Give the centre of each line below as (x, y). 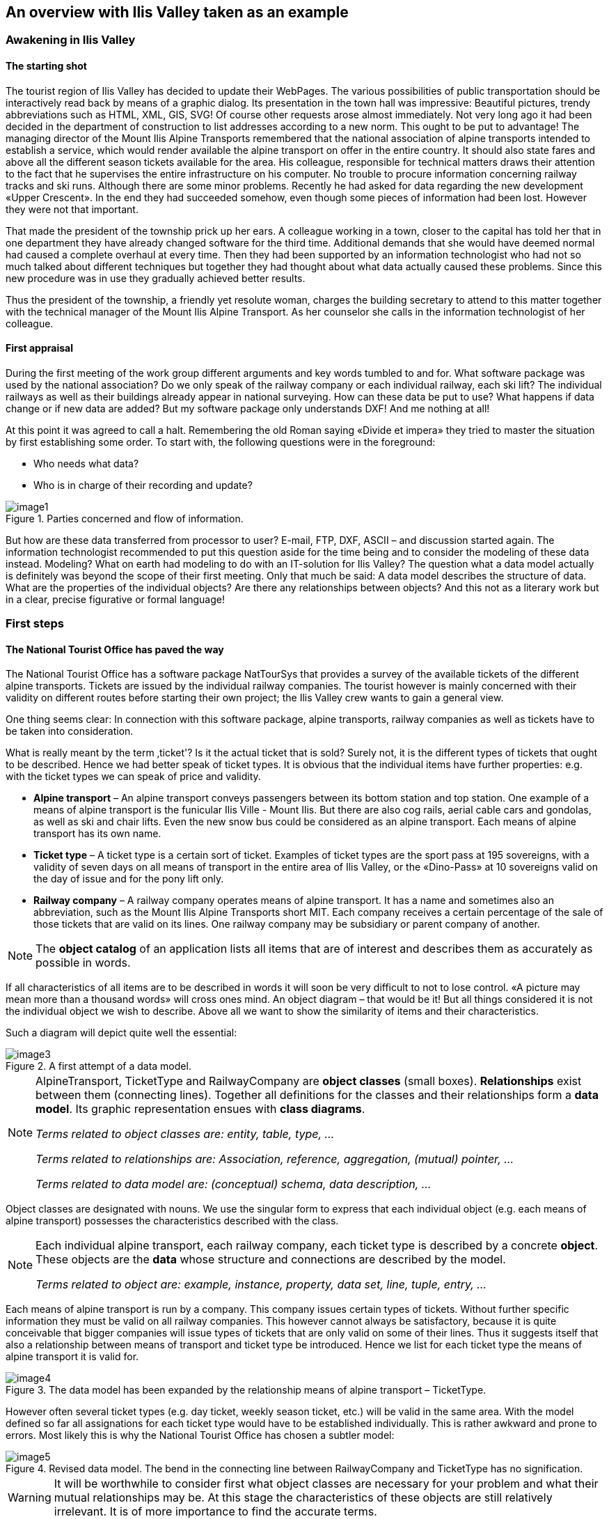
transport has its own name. (97, 834)
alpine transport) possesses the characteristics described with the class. (172, 1221)
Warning (30, 1498)
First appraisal (39, 348)
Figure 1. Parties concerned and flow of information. (125, 518)
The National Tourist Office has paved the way (115, 649)
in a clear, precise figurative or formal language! (115, 599)
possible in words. (83, 963)
